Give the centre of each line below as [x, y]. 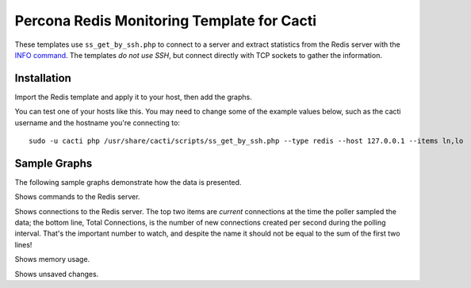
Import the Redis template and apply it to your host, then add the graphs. [134, 97]
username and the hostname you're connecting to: [97, 122]
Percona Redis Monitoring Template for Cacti [166, 21]
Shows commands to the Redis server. [77, 197]
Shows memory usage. [52, 259]
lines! [23, 244]
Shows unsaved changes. [57, 274]
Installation [43, 78]
